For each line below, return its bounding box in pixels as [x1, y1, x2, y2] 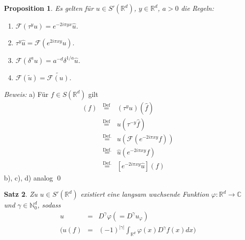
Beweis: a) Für [4, 89, 49, 99]
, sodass [37, 200, 61, 210]
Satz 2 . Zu [4, 189, 38, 199]
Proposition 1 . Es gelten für [4, 3, 94, 13]
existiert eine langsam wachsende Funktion [80, 189, 209, 199]
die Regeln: [181, 3, 214, 13]
